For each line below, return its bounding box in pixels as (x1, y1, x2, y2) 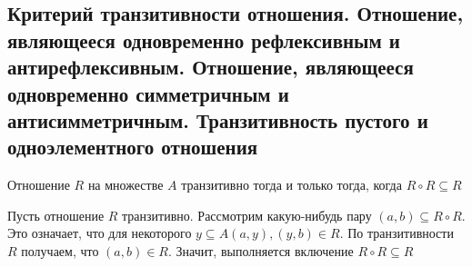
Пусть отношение (7, 205, 105, 224)
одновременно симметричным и (7, 79, 289, 107)
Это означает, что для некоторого (7, 223, 192, 242)
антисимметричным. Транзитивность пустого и (7, 105, 428, 133)
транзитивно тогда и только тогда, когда (181, 175, 402, 194)
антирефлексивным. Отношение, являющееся (7, 53, 414, 81)
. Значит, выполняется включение (167, 241, 354, 260)
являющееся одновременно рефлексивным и (7, 25, 400, 54)
